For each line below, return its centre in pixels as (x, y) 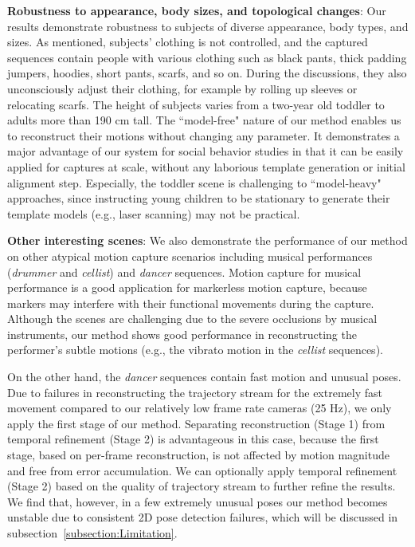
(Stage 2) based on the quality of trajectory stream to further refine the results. (202, 486)
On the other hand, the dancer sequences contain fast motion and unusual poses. (204, 377)
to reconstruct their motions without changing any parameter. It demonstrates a (204, 135)
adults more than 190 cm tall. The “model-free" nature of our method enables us (204, 120)
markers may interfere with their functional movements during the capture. (191, 303)
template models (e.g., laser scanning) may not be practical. (154, 213)
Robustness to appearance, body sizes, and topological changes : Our (197, 10)
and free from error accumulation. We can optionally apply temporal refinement (202, 470)
